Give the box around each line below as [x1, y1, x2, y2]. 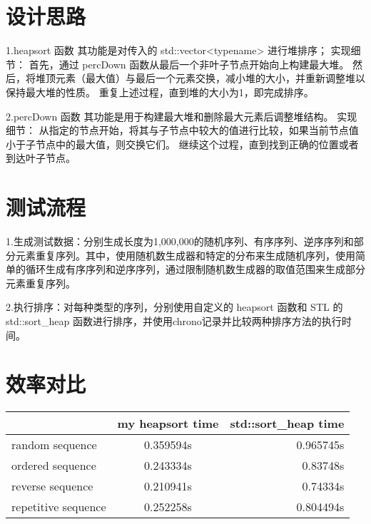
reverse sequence [11, 478, 93, 495]
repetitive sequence [11, 498, 106, 515]
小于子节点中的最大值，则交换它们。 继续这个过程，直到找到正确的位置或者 [6, 136, 359, 151]
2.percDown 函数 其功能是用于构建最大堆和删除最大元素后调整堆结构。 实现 [6, 108, 357, 123]
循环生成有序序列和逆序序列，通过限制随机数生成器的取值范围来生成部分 [25, 262, 365, 277]
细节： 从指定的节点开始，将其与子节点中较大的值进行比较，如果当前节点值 [6, 123, 359, 138]
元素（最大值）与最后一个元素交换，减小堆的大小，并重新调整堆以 [55, 71, 365, 86]
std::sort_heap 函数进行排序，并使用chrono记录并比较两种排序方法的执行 [6, 313, 342, 328]
